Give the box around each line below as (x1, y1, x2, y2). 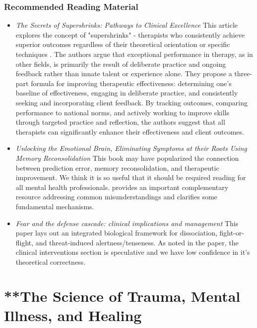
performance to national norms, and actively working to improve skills (15, 107, 229, 117)
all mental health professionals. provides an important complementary (15, 182, 229, 192)
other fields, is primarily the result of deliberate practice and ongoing (15, 58, 226, 69)
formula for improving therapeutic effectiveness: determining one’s (31, 78, 232, 88)
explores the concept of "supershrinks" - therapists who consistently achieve (15, 29, 245, 40)
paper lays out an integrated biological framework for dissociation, (15, 228, 217, 238)
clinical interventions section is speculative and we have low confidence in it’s (15, 247, 250, 257)
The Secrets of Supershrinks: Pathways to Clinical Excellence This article (15, 20, 238, 30)
